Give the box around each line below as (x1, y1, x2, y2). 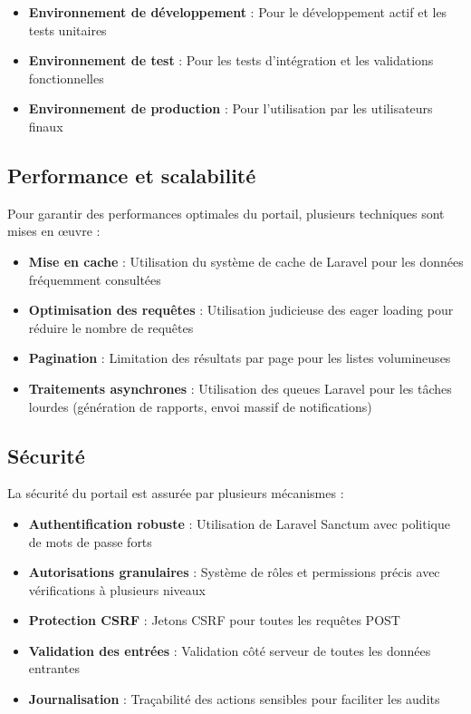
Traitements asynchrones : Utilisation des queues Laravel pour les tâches (28, 378, 452, 397)
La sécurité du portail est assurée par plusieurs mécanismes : (7, 484, 344, 503)
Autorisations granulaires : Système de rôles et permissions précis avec (28, 562, 440, 582)
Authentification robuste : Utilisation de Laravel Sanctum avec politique (28, 513, 450, 533)
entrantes (28, 659, 80, 678)
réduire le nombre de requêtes (28, 318, 194, 337)
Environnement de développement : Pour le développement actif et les (28, 3, 447, 21)
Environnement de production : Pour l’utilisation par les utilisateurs (28, 99, 433, 118)
